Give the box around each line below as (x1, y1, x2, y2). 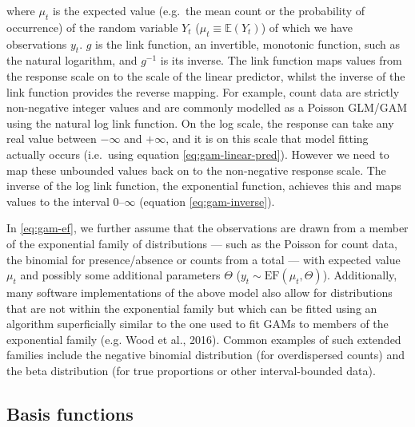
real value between (6, 130, 97, 147)
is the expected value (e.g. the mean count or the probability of (52, 2, 365, 18)
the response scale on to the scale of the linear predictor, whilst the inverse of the (6, 67, 405, 84)
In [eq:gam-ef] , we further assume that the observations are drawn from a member (6, 219, 409, 236)
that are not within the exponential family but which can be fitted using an (6, 299, 377, 316)
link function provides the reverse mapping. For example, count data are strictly (6, 83, 400, 100)
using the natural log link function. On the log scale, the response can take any (6, 114, 394, 131)
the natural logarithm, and (6, 52, 138, 69)
